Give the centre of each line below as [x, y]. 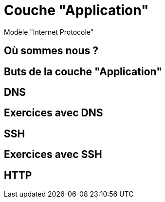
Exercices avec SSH [53, 155]
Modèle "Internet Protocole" [49, 32]
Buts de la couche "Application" [83, 71]
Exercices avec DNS [54, 113]
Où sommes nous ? [51, 51]
